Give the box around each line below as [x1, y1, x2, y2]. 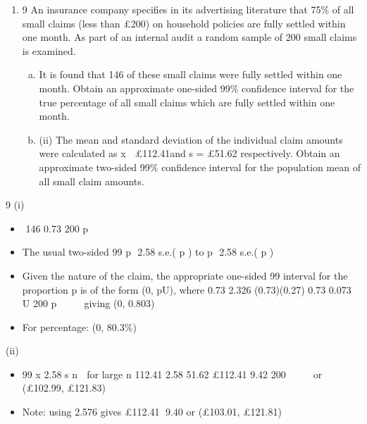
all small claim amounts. [39, 173, 144, 188]
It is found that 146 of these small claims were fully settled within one [39, 67, 342, 82]
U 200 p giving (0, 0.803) [22, 296, 155, 311]
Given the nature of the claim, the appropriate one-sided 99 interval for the [22, 268, 348, 282]
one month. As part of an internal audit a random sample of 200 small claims [22, 30, 357, 44]
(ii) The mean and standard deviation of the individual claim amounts [39, 132, 343, 146]
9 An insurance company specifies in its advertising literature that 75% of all [22, 2, 354, 16]
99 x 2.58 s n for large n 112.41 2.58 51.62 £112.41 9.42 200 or [22, 366, 323, 381]
